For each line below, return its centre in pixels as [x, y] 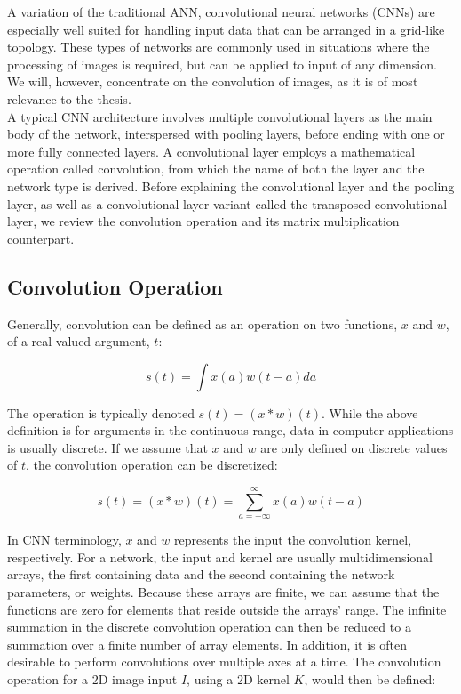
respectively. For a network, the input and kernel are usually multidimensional [220, 557]
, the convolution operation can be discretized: [152, 465]
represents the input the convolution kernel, [293, 540]
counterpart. [41, 238]
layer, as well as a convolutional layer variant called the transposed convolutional [227, 203]
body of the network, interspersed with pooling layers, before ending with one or [226, 134]
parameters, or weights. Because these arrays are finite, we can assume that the [223, 592]
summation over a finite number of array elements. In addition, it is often [207, 644]
